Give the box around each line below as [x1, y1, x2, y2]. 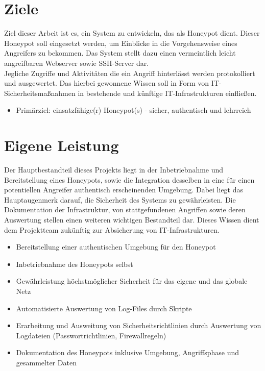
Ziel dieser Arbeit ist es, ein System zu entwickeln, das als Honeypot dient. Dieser [4, 28, 260, 38]
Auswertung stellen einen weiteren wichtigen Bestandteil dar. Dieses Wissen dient [4, 214, 259, 225]
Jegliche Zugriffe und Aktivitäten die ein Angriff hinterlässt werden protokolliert [4, 67, 255, 78]
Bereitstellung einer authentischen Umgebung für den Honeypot [16, 241, 216, 252]
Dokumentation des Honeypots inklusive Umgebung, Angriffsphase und [16, 347, 239, 358]
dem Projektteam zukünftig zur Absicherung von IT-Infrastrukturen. [4, 224, 220, 235]
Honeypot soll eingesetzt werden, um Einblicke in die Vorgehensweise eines [4, 37, 237, 48]
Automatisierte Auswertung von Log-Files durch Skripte [16, 303, 192, 313]
